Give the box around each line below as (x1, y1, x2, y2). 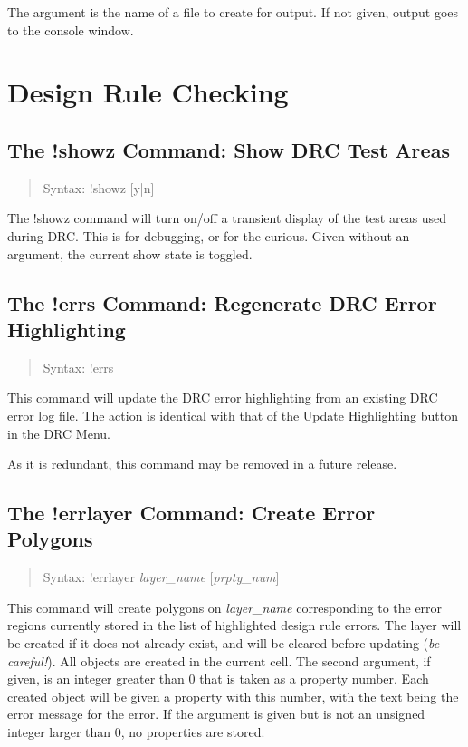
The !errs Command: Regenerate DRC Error (7, 288, 437, 316)
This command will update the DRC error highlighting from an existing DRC (7, 388, 438, 407)
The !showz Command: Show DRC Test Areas (7, 135, 450, 163)
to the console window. (7, 20, 134, 39)
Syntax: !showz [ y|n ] (43, 178, 155, 197)
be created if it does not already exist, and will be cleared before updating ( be (7, 634, 440, 653)
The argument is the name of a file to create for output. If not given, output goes (7, 3, 459, 21)
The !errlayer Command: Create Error (7, 499, 376, 527)
